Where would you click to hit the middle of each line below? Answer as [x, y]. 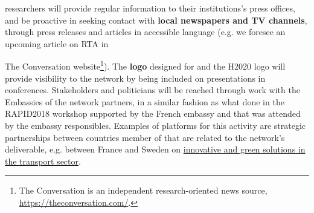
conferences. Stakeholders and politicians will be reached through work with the [152, 90]
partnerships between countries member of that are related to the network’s [145, 137]
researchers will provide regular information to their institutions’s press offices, [150, 8]
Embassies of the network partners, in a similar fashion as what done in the [145, 101]
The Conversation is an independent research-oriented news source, [143, 190]
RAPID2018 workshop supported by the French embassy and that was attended [153, 113]
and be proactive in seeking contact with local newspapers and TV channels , [156, 20]
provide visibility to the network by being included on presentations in [135, 78]
